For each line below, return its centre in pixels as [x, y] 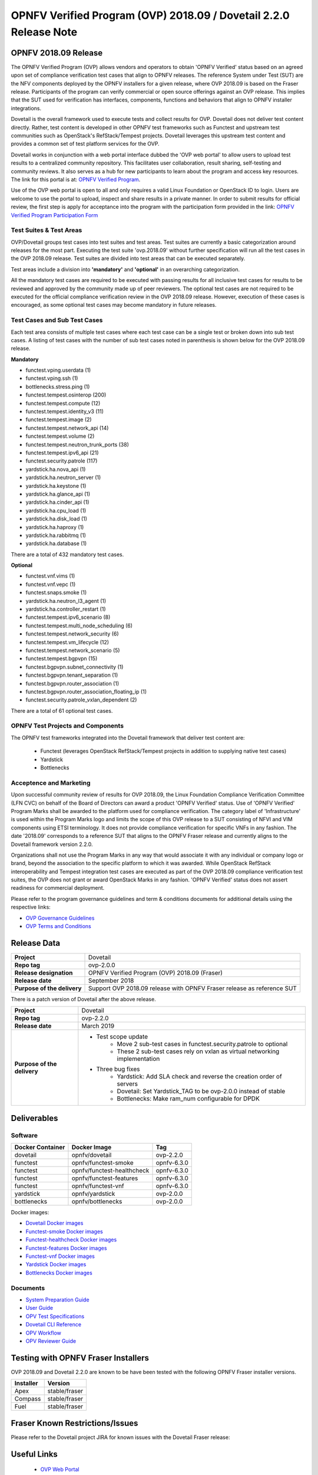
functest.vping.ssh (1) [52, 378]
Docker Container [40, 1148]
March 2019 [98, 1026]
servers [127, 1084]
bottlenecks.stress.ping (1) [58, 386]
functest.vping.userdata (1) [58, 370]
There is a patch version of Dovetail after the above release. [83, 999]
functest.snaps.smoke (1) [56, 592]
